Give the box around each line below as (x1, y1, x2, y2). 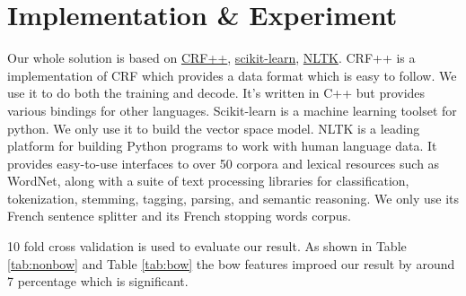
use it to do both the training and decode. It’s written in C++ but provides (7, 83, 426, 102)
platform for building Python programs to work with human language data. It (7, 136, 437, 155)
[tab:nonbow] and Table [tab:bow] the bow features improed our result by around (7, 254, 455, 273)
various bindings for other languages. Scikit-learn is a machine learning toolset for (7, 100, 457, 119)
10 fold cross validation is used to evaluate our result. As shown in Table (7, 237, 407, 256)
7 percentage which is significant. (7, 272, 189, 291)
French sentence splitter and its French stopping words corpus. (7, 206, 351, 225)
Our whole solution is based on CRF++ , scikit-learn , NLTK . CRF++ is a (7, 48, 416, 67)
